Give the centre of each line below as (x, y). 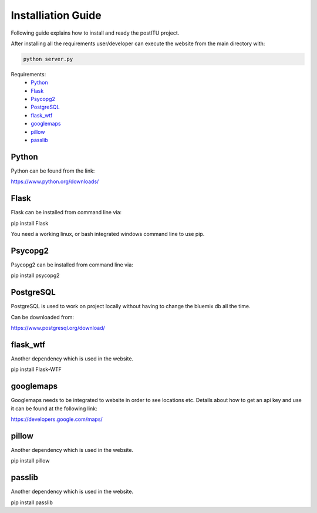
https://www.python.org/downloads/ (55, 181)
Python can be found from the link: (53, 171)
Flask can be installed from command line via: (66, 212)
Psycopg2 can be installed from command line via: (72, 265)
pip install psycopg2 (35, 275)
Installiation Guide (56, 15)
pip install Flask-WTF (36, 369)
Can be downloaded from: (43, 317)
